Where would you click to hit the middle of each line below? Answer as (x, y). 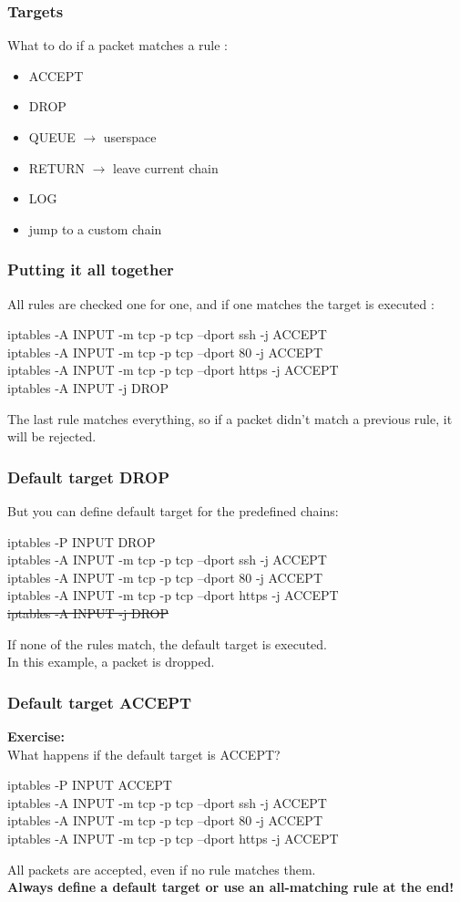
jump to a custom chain (95, 228)
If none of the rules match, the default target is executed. (167, 643)
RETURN (57, 167)
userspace (130, 137)
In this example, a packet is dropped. (111, 662)
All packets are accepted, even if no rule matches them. (162, 869)
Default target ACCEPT (100, 702)
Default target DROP (89, 477)
